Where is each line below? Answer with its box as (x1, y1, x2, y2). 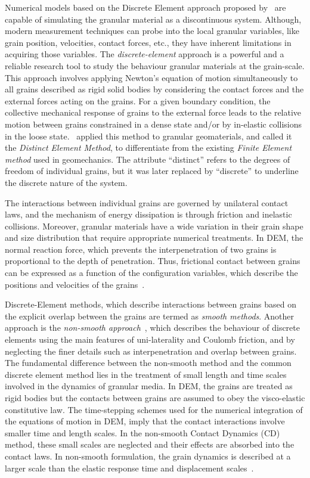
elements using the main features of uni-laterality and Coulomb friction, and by (5, 333, 295, 346)
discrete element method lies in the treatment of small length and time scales (5, 368, 287, 380)
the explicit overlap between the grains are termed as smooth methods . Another (5, 309, 294, 322)
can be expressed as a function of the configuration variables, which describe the (5, 266, 298, 279)
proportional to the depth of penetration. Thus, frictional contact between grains (5, 254, 300, 267)
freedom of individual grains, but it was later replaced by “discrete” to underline (5, 164, 299, 177)
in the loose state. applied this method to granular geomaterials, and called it (5, 129, 292, 142)
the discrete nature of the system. (5, 176, 128, 188)
